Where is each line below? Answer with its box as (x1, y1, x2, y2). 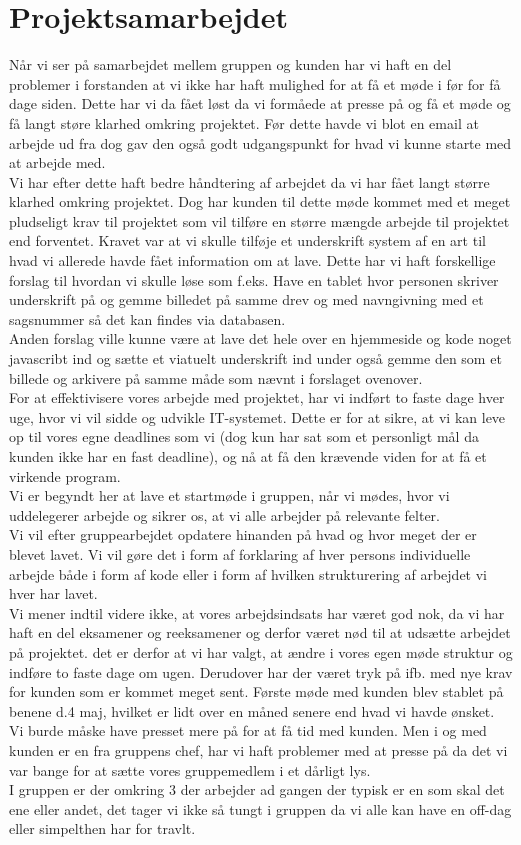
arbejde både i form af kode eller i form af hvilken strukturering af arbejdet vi (9, 563, 488, 584)
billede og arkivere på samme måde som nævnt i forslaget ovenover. (9, 367, 423, 388)
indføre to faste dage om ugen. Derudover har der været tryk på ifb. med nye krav (9, 661, 513, 682)
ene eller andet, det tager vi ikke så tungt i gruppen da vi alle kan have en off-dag (9, 798, 512, 819)
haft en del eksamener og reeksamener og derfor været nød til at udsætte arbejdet (9, 622, 511, 643)
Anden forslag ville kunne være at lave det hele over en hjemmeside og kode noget (9, 328, 512, 349)
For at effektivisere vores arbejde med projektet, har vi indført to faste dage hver (9, 387, 505, 408)
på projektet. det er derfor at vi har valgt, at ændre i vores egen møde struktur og (9, 641, 513, 662)
